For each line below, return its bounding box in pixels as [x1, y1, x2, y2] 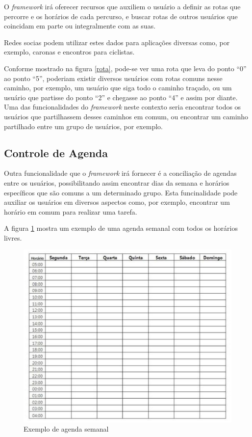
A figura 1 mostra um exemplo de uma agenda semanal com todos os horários [4, 223, 238, 233]
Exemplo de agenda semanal [24, 424, 109, 434]
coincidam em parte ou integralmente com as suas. [4, 21, 156, 31]
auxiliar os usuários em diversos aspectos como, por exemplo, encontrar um [4, 197, 230, 207]
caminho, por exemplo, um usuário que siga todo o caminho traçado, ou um [4, 82, 232, 93]
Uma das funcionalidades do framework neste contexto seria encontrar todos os [4, 102, 241, 112]
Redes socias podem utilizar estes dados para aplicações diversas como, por [4, 37, 230, 47]
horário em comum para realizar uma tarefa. [4, 206, 137, 217]
